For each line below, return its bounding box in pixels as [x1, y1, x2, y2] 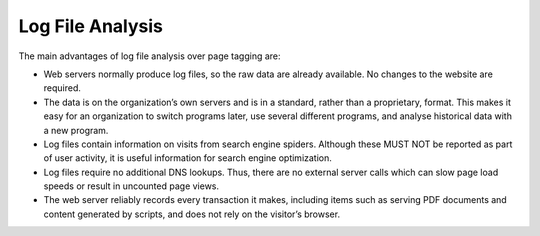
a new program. [43, 124, 109, 136]
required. [43, 82, 82, 94]
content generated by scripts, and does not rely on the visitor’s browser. [43, 208, 340, 220]
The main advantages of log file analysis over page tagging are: [18, 50, 281, 62]
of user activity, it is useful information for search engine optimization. [43, 152, 332, 164]
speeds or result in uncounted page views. [43, 180, 220, 192]
